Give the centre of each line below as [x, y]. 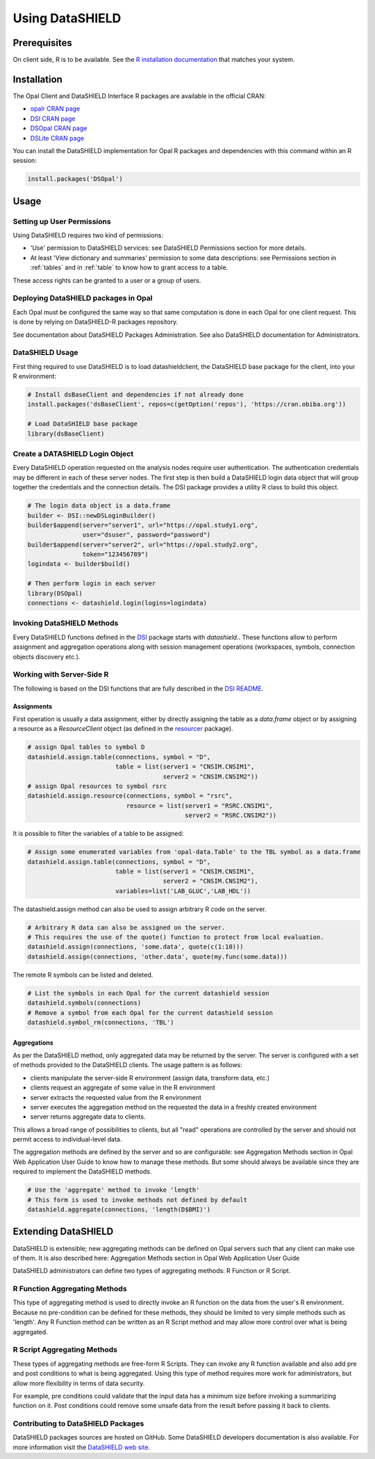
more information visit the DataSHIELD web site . [82, 1447]
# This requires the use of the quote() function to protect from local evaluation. [176, 937]
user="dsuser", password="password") [147, 535]
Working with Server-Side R [61, 675]
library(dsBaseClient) [66, 434]
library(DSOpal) [55, 593]
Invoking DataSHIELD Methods [66, 623]
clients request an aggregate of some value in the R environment [123, 1088]
